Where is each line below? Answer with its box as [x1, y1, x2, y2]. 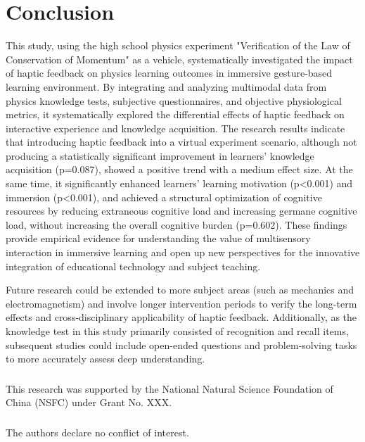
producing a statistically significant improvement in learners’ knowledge [6, 148, 314, 163]
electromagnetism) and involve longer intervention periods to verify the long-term [6, 296, 357, 310]
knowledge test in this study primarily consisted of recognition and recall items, [6, 324, 349, 338]
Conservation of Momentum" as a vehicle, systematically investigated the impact [6, 51, 353, 66]
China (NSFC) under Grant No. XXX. [6, 395, 172, 410]
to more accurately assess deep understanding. [6, 351, 205, 366]
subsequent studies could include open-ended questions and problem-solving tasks [6, 337, 357, 352]
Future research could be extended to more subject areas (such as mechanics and [6, 282, 354, 297]
